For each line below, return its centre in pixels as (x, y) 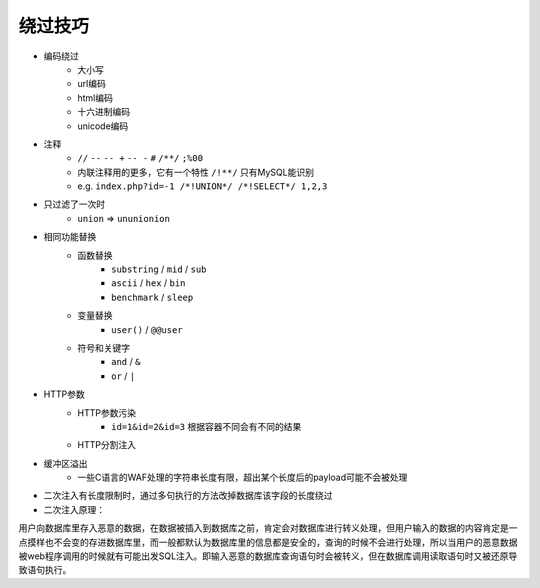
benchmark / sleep (152, 297)
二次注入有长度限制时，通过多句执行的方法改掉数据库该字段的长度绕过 (188, 496)
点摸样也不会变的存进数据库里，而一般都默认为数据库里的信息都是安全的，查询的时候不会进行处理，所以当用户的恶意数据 (268, 542)
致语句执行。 (45, 570)
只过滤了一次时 (74, 204)
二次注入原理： (74, 509)
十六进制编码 (103, 112)
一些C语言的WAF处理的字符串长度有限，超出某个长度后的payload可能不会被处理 (242, 477)
